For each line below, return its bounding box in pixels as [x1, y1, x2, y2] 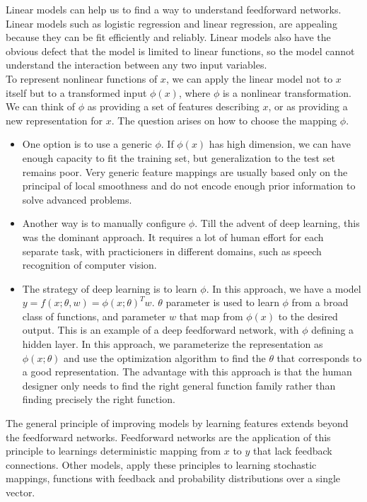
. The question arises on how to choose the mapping [111, 112, 337, 127]
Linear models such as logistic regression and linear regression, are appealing [6, 16, 337, 30]
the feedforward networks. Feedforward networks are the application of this [6, 429, 331, 444]
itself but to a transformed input [6, 85, 147, 100]
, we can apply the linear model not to [165, 71, 333, 86]
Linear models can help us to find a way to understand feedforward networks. [6, 2, 342, 16]
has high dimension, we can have [209, 136, 351, 151]
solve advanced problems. [22, 192, 132, 206]
